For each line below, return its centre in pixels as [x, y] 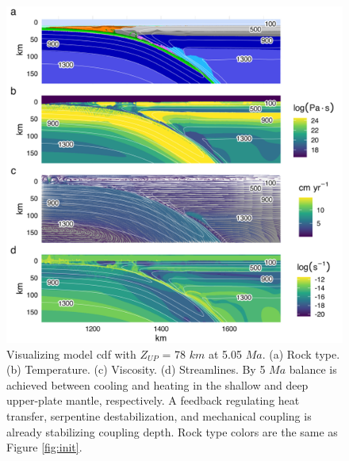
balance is [313, 369]
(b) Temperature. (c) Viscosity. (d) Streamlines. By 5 [136, 369]
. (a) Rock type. [301, 353]
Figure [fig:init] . [44, 447]
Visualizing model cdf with [71, 353]
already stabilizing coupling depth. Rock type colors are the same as [172, 431]
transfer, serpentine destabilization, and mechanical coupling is [159, 415]
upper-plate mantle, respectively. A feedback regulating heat [153, 400]
